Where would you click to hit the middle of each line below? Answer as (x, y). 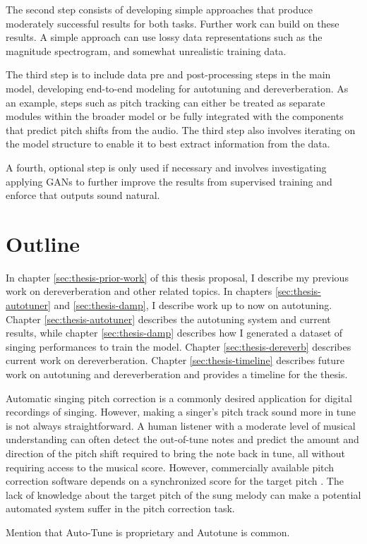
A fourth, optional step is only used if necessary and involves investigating (166, 167)
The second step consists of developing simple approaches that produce (159, 9)
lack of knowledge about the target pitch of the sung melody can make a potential (183, 494)
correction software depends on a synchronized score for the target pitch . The (175, 481)
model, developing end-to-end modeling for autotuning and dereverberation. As (177, 88)
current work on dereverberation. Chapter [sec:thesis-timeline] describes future (175, 360)
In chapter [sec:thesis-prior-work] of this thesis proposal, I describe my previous (177, 277)
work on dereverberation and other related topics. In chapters (139, 291)
